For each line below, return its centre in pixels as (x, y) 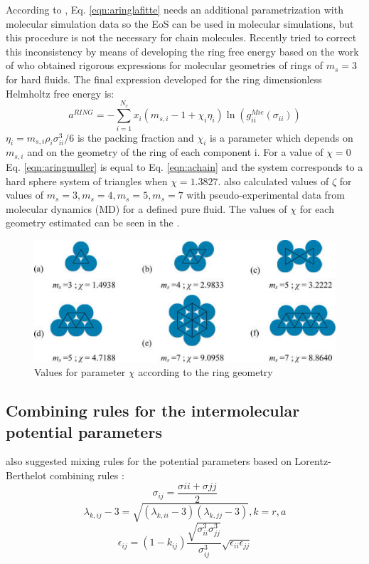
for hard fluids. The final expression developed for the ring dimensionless (164, 79)
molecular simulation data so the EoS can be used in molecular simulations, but (180, 23)
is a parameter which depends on (282, 137)
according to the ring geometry (205, 372)
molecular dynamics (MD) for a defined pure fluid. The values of (146, 208)
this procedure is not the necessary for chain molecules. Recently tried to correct (181, 37)
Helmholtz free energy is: (60, 93)
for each (317, 208)
